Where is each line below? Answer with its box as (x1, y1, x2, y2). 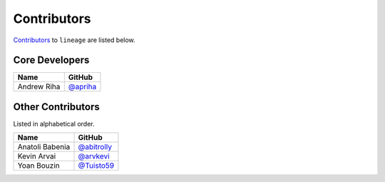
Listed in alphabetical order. (13, 119, 95, 128)
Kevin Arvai (17, 151, 56, 161)
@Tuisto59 (78, 161, 114, 171)
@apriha (68, 82, 97, 92)
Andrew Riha (17, 82, 61, 92)
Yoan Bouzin (17, 161, 60, 171)
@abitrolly (78, 142, 113, 152)
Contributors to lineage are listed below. (13, 36, 135, 44)
